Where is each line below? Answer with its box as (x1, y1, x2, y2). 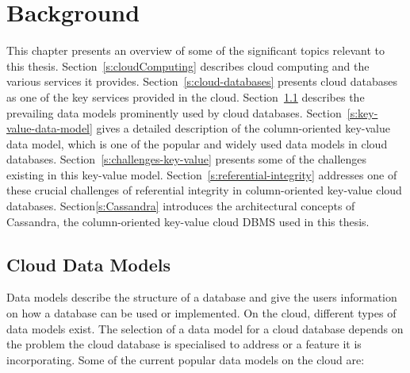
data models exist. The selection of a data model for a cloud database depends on (6, 320, 404, 336)
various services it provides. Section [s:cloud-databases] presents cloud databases (6, 73, 397, 90)
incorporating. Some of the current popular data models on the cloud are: (6, 351, 365, 367)
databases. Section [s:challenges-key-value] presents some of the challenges (6, 151, 367, 167)
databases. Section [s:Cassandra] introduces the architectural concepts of (6, 198, 355, 214)
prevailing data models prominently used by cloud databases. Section (6, 104, 342, 121)
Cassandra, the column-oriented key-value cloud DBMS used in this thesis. (6, 213, 370, 229)
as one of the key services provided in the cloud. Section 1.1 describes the (6, 88, 365, 105)
